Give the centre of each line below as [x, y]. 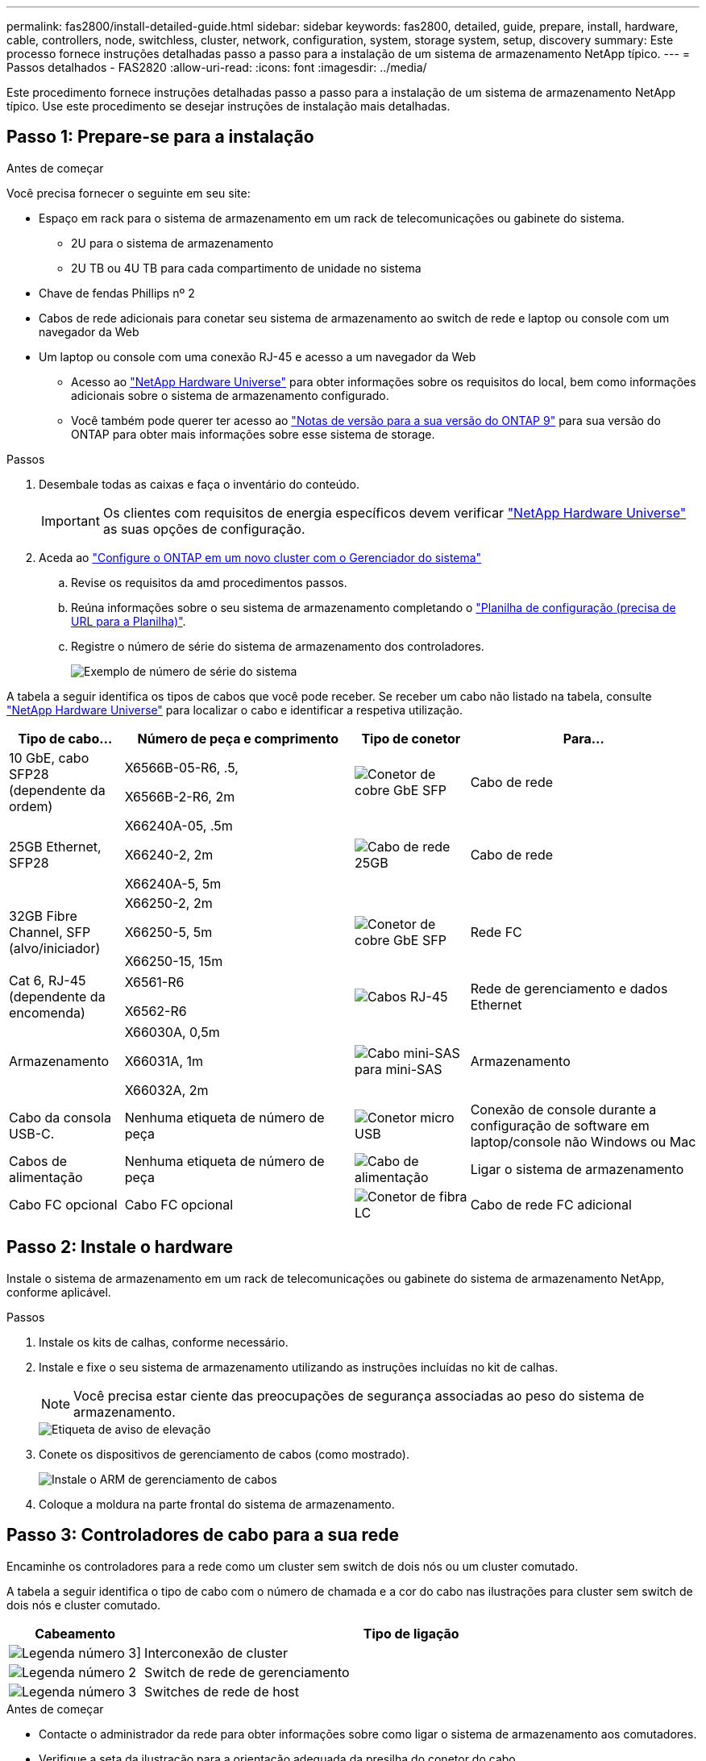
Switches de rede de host [222, 1691]
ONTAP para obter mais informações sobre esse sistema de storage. [253, 434]
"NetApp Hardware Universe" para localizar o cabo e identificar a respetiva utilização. [235, 710]
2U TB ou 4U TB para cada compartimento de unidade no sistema [246, 268]
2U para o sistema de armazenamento [172, 243]
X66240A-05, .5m [179, 825]
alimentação [46, 1177]
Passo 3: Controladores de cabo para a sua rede [203, 1535]
